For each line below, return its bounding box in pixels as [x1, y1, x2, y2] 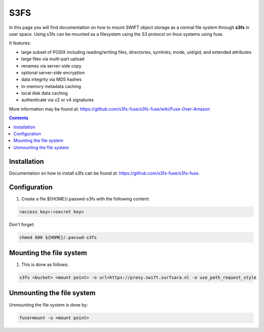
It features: [9, 40, 31, 46]
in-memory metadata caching [21, 83, 81, 89]
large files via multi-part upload [21, 56, 85, 62]
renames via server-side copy [21, 63, 82, 68]
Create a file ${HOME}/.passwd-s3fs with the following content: [21, 196, 150, 201]
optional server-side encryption [21, 69, 85, 75]
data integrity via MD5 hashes [21, 76, 82, 83]
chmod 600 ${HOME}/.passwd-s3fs [19, 235, 97, 240]
